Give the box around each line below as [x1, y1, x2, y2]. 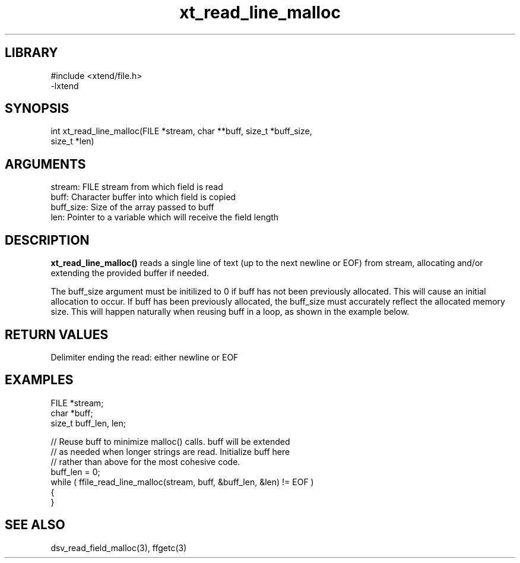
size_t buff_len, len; [50, 417, 126, 428]
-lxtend [50, 80, 79, 91]
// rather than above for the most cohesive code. [50, 456, 240, 467]
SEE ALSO [5, 517, 65, 533]
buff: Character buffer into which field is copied [50, 192, 236, 203]
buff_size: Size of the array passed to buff [50, 202, 214, 213]
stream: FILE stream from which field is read [50, 182, 223, 192]
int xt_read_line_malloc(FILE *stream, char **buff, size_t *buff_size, [50, 126, 312, 137]
